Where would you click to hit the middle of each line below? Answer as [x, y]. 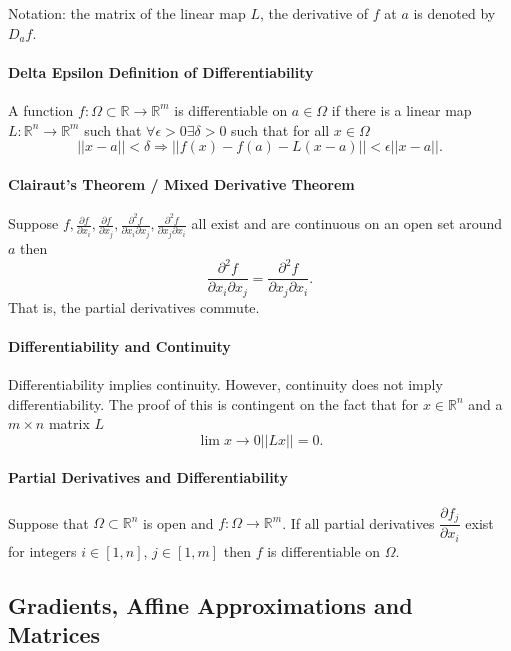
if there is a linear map [401, 109]
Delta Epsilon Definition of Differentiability [161, 71]
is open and [178, 522]
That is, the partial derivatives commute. [134, 306]
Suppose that [48, 522]
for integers [42, 550]
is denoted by [454, 13]
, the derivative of [314, 13]
